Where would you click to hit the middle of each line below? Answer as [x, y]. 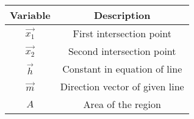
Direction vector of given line [122, 86]
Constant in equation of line [122, 69]
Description [122, 15]
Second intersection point [122, 51]
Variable [30, 15]
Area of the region [122, 104]
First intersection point [122, 33]
